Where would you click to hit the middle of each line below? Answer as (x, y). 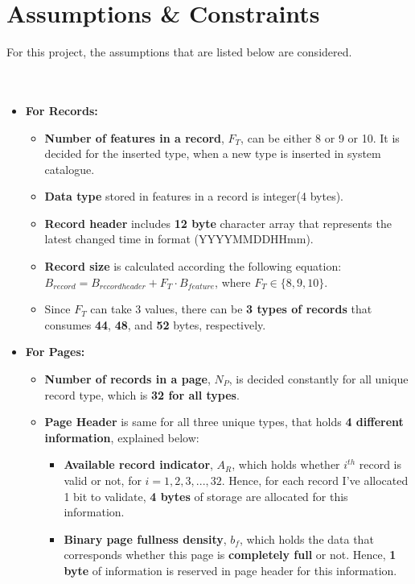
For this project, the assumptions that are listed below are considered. (179, 52)
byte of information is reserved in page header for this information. (230, 570)
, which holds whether (286, 464)
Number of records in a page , (127, 379)
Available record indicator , (138, 464)
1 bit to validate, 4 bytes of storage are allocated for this (206, 496)
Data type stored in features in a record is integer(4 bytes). (194, 196)
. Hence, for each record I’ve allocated (315, 480)
